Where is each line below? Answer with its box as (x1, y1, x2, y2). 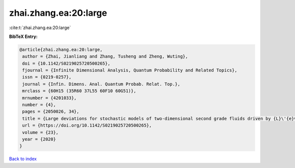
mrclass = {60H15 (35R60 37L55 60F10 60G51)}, (22, 88, 136, 94)
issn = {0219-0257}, (22, 74, 72, 80)
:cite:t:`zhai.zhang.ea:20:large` (9, 25, 71, 31)
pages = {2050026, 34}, (22, 109, 80, 114)
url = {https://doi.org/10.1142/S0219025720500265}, (22, 123, 152, 128)
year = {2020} (22, 136, 56, 142)
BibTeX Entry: (9, 34, 38, 39)
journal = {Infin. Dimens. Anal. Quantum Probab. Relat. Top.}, (22, 81, 180, 87)
